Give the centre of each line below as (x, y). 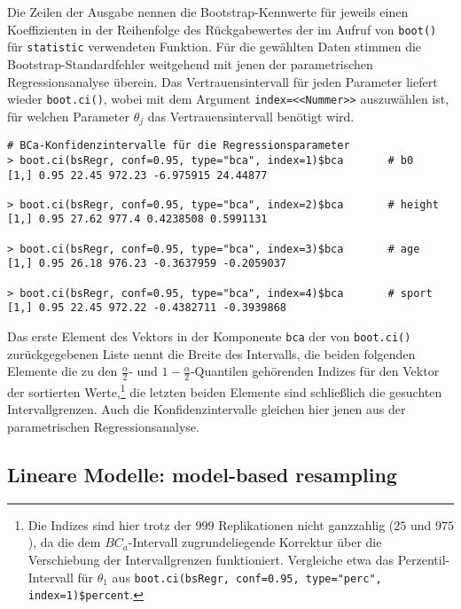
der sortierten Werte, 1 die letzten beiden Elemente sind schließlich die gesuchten (225, 390)
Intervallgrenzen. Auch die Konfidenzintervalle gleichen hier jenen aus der (207, 409)
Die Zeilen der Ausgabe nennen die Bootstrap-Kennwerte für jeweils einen (208, 12)
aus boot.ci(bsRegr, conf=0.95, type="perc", (247, 577)
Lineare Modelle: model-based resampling (202, 474)
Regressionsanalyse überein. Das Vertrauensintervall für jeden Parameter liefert (223, 81)
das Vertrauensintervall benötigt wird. (251, 116)
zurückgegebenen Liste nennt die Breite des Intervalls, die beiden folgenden (211, 353)
